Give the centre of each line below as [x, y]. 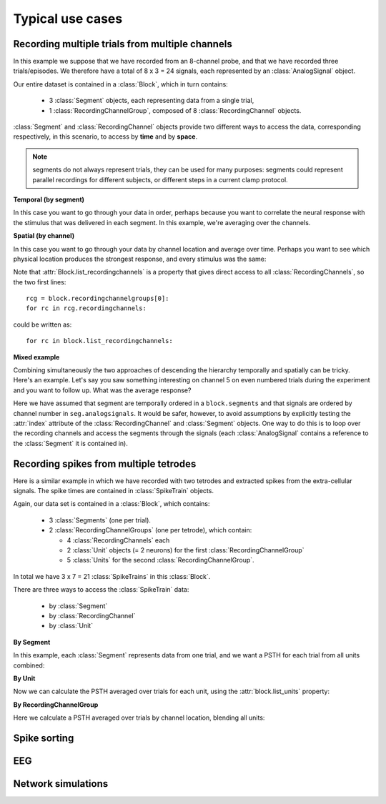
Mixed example [36, 357]
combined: [29, 665]
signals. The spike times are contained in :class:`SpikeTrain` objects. [114, 491]
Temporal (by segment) [49, 199]
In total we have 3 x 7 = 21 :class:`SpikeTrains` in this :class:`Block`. [112, 576]
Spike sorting [44, 738]
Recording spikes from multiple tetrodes [105, 463]
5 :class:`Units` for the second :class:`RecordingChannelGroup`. [160, 560]
